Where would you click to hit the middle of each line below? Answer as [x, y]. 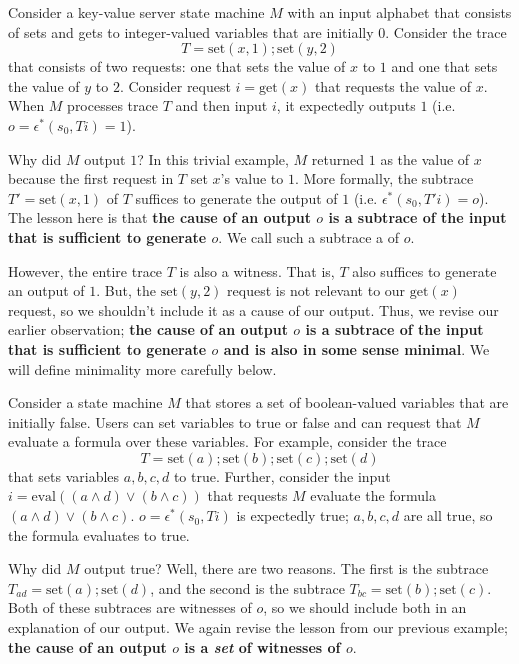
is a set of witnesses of [262, 646]
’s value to [252, 178]
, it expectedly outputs [346, 105]
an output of [46, 290]
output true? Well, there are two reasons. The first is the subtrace [286, 568]
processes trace [112, 105]
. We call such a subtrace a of [308, 236]
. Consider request [175, 85]
